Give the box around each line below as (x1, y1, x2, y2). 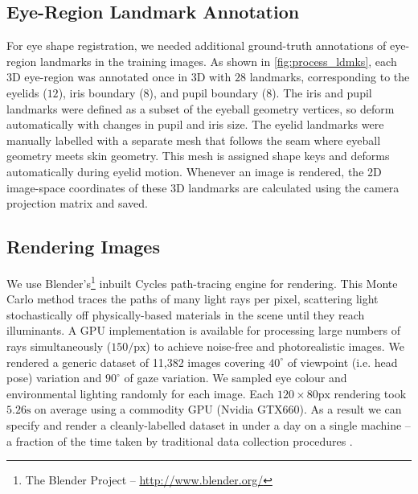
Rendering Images (6, 234, 160, 259)
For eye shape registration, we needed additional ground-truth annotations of (6, 37, 387, 54)
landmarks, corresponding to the (249, 68, 410, 85)
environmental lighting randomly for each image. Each (6, 385, 274, 401)
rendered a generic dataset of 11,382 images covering (6, 353, 265, 370)
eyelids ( (6, 84, 47, 101)
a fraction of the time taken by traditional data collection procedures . (6, 432, 353, 449)
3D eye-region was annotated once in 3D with (6, 68, 232, 85)
